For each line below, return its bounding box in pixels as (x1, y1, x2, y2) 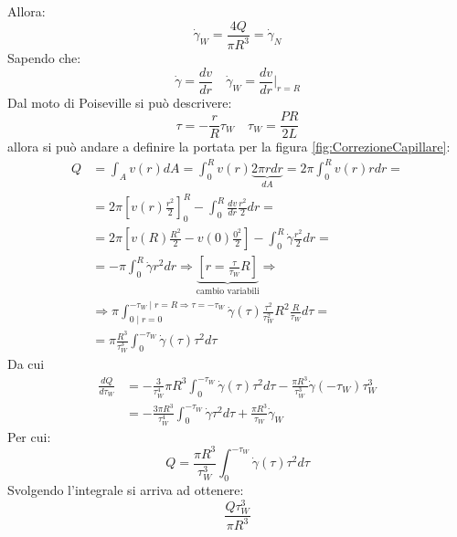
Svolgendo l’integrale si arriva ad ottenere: (7, 479, 244, 499)
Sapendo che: (7, 48, 81, 67)
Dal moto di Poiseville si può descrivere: (7, 92, 232, 111)
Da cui (7, 354, 45, 374)
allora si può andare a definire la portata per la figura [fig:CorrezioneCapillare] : (7, 137, 451, 156)
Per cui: (7, 426, 51, 446)
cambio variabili (196, 287, 260, 297)
